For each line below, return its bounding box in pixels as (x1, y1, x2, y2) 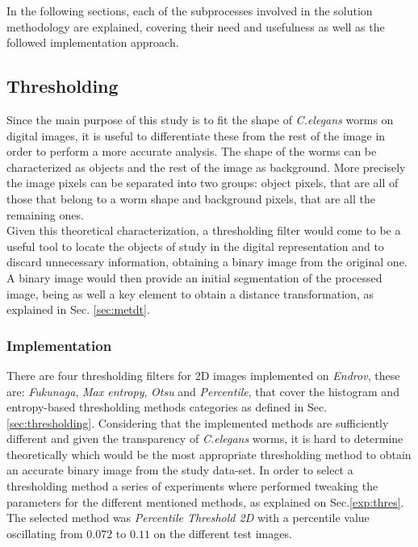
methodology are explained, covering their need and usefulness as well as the (6, 18, 385, 35)
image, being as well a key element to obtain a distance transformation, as (6, 285, 374, 302)
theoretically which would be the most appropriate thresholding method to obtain (6, 445, 412, 462)
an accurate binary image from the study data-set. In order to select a (6, 461, 353, 478)
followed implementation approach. (6, 34, 179, 51)
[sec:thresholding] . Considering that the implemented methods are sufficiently (6, 414, 389, 431)
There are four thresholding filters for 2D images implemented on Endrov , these (6, 366, 400, 383)
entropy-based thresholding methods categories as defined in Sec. (6, 399, 328, 415)
